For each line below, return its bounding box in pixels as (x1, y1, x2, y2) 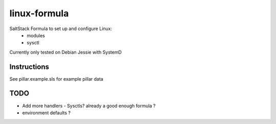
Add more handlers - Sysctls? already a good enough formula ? (22, 103, 156, 109)
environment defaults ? (22, 110, 71, 116)
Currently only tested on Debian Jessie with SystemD (9, 49, 122, 55)
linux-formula (9, 8, 69, 19)
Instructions (9, 62, 50, 71)
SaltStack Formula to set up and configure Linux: (9, 26, 112, 32)
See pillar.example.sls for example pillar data (9, 76, 103, 82)
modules (27, 32, 45, 38)
